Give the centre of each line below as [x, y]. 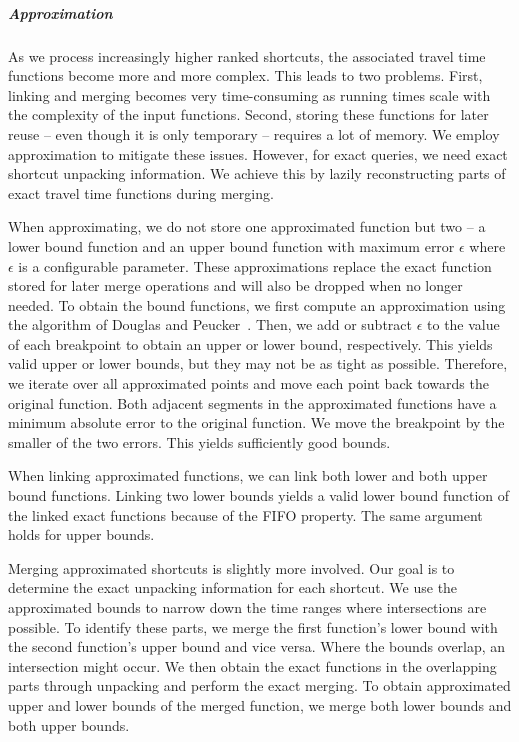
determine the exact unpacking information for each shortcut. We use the [233, 587]
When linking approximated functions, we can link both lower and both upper [248, 475]
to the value [463, 324]
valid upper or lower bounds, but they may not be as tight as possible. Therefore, [258, 363]
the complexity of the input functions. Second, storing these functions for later [248, 114]
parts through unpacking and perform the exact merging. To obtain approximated [259, 685]
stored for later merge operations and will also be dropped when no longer [235, 285]
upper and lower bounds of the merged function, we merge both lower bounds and [260, 704]
